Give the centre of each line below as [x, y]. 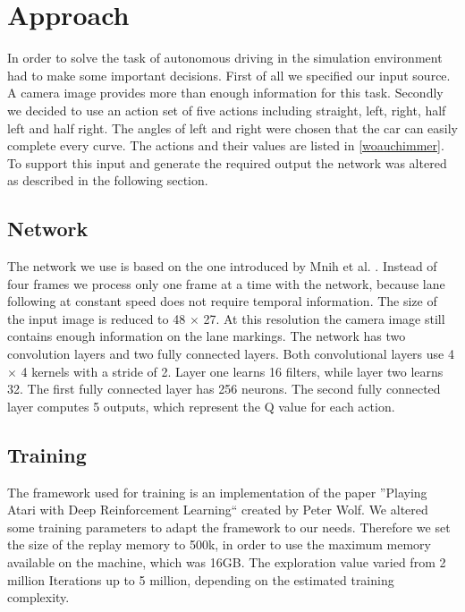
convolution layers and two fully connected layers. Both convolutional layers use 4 [231, 354]
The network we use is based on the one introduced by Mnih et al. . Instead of [222, 266]
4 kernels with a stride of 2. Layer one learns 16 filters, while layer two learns [232, 371]
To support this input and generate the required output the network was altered [227, 162]
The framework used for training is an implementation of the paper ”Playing [217, 492]
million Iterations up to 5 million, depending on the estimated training [201, 579]
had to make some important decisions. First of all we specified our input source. [229, 75]
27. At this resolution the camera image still [324, 318]
